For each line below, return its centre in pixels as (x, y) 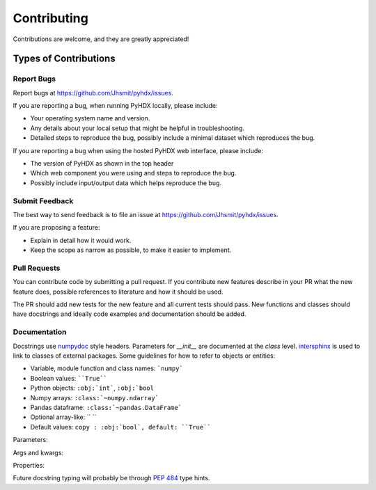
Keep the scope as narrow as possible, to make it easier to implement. (131, 250)
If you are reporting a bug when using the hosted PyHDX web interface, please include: (138, 150)
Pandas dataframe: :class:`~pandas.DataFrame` (106, 407)
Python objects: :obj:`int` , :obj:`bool (92, 388)
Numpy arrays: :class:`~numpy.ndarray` (95, 397)
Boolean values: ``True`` (69, 378)
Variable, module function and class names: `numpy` (107, 368)
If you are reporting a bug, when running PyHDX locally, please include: (116, 106)
